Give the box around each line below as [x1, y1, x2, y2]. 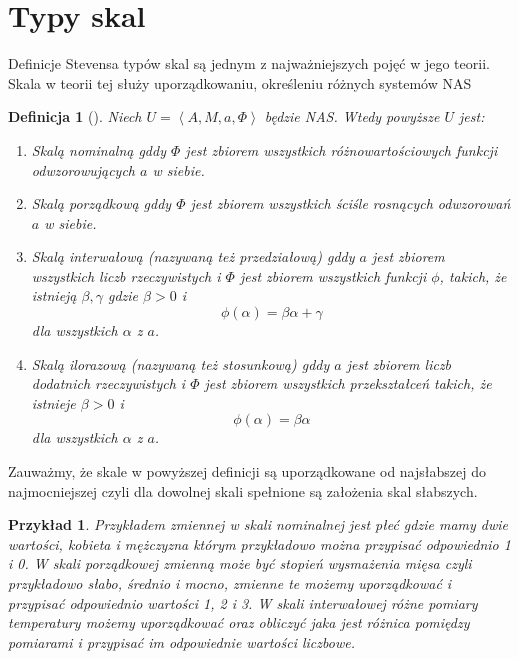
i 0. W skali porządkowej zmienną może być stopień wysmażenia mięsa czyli [8, 553, 472, 574]
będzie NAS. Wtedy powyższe [264, 106, 440, 127]
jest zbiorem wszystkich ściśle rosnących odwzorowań [190, 193, 511, 214]
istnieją [31, 285, 77, 306]
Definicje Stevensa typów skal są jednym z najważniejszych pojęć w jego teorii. [8, 53, 490, 74]
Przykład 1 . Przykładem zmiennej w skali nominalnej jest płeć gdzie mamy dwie [8, 514, 508, 535]
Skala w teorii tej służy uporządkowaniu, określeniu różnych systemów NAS [8, 72, 472, 93]
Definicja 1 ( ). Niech [8, 106, 142, 127]
